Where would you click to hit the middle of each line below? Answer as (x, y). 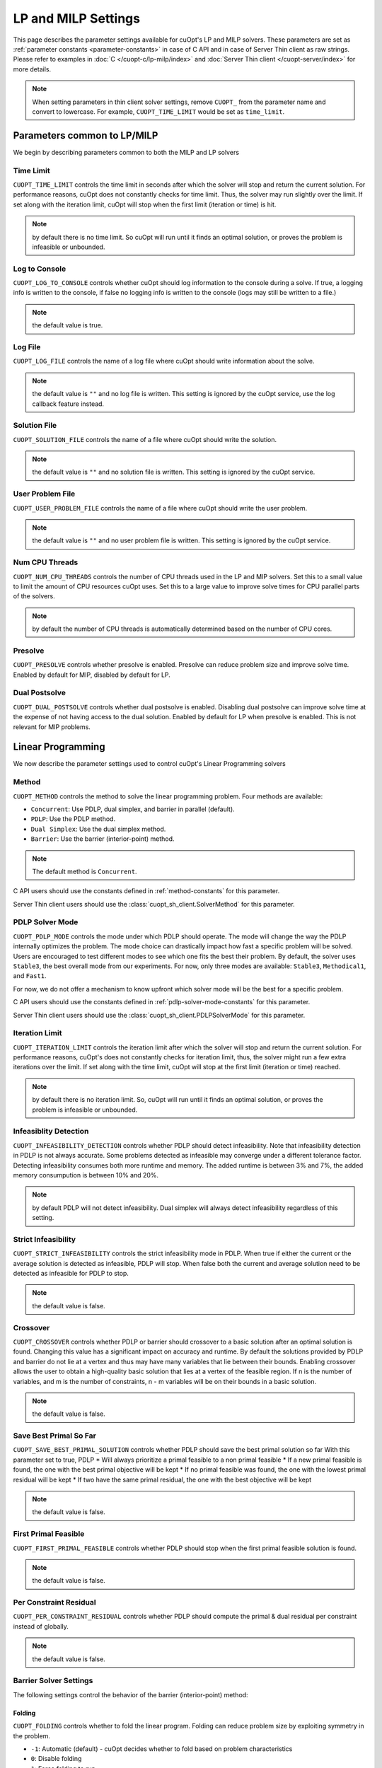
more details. (32, 69)
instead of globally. (41, 1626)
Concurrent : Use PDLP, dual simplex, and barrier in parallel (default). (133, 809)
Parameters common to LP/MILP (86, 135)
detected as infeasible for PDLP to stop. (71, 1274)
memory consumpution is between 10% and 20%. (86, 1175)
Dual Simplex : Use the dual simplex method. (98, 829)
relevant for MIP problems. (52, 727)
